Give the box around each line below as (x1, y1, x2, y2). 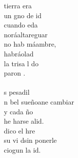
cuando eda (4, 20, 38, 30)
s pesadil (4, 87, 30, 97)
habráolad (4, 48, 34, 58)
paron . (4, 68, 25, 78)
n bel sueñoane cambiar (4, 96, 75, 106)
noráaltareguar (4, 29, 48, 39)
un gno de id (4, 10, 42, 20)
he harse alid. (4, 116, 44, 126)
